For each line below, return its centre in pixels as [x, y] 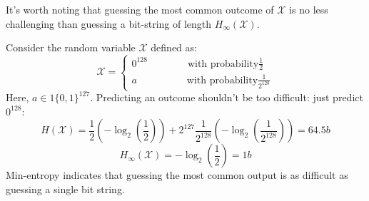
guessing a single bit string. [65, 189]
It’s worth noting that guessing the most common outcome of [140, 9]
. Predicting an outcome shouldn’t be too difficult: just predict [227, 97]
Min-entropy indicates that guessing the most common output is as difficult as [177, 175]
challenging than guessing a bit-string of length [109, 23]
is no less [309, 9]
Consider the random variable [71, 47]
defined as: [174, 47]
